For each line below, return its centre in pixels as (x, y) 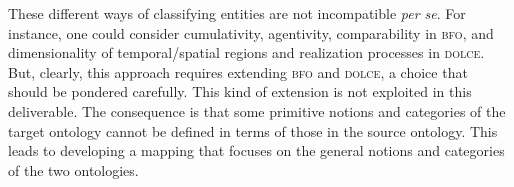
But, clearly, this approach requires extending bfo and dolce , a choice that (238, 71)
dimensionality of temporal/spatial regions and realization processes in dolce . (246, 52)
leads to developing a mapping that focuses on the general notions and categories (256, 150)
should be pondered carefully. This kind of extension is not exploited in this (240, 91)
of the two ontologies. (73, 169)
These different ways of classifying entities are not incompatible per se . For (237, 13)
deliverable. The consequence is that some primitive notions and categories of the (257, 110)
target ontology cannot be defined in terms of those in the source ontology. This (253, 130)
